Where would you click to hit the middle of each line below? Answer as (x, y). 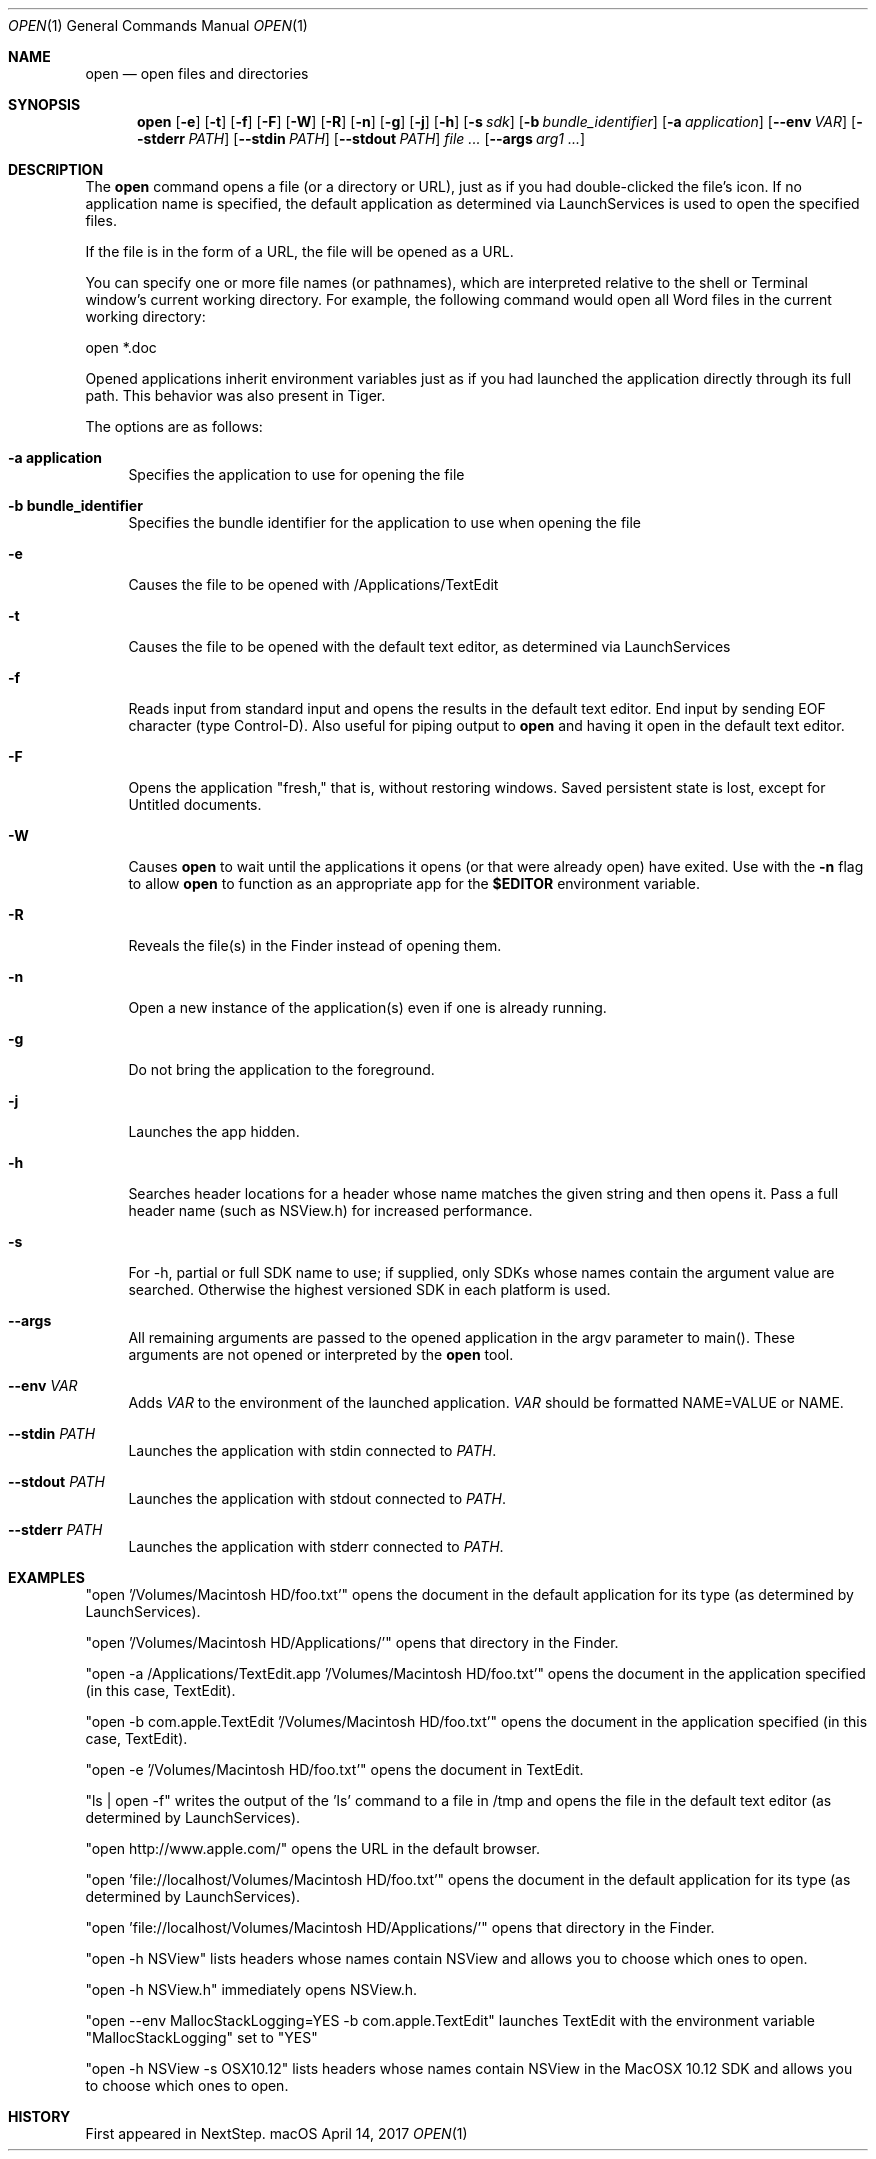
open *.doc (121, 347)
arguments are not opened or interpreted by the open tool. (321, 1354)
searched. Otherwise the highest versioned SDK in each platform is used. (369, 1289)
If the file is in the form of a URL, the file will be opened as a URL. (299, 251)
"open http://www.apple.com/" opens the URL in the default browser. (312, 1848)
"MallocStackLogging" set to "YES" (201, 2037)
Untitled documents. (195, 804)
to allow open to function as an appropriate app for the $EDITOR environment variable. (414, 883)
